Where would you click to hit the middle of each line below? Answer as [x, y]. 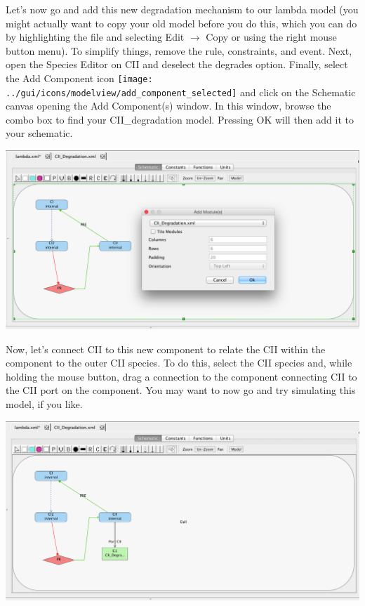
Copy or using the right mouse [271, 37]
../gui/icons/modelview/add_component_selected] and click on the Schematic [181, 92]
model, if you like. [44, 403]
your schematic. [39, 133]
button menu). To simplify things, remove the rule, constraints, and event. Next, [179, 50]
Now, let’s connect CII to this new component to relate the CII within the [166, 349]
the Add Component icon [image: [79, 78]
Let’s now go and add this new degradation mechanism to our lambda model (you [182, 9]
